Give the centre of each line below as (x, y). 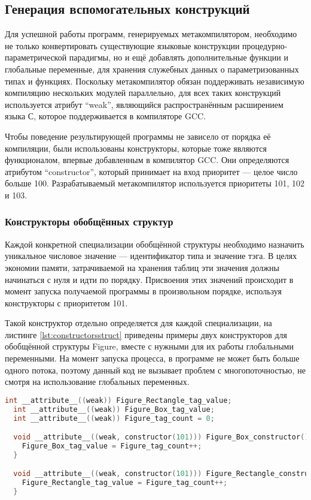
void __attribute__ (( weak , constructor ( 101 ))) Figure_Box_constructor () (161, 437)
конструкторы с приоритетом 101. (66, 302)
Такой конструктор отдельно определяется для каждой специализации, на (138, 323)
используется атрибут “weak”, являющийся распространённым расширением (144, 104)
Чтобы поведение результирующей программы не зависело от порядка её (138, 136)
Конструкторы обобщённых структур (89, 222)
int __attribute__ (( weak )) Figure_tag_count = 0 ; (114, 418)
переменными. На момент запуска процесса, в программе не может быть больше (152, 358)
